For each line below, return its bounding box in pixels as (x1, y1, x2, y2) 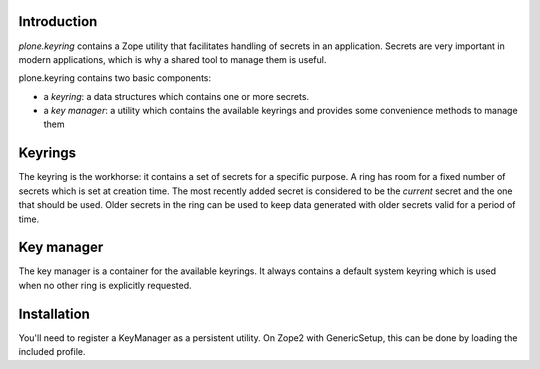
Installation (18, 305, 90, 322)
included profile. (18, 346, 86, 358)
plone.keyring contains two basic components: (18, 72, 212, 84)
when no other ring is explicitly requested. (18, 279, 192, 291)
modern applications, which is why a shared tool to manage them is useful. (18, 53, 327, 65)
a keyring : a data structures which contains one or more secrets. (43, 90, 310, 102)
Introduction (18, 13, 98, 30)
